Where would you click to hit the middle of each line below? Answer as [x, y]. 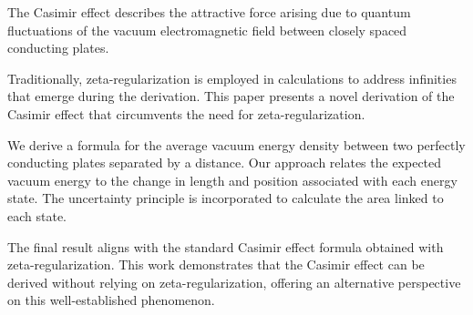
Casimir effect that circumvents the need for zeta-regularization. [186, 113]
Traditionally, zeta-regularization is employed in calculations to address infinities [232, 78]
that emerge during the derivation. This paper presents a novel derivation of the [231, 96]
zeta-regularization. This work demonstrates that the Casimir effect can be [216, 264]
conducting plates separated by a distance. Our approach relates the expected [225, 163]
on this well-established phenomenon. [111, 300]
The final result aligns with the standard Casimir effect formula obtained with [226, 246]
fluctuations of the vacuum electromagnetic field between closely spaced [207, 30]
